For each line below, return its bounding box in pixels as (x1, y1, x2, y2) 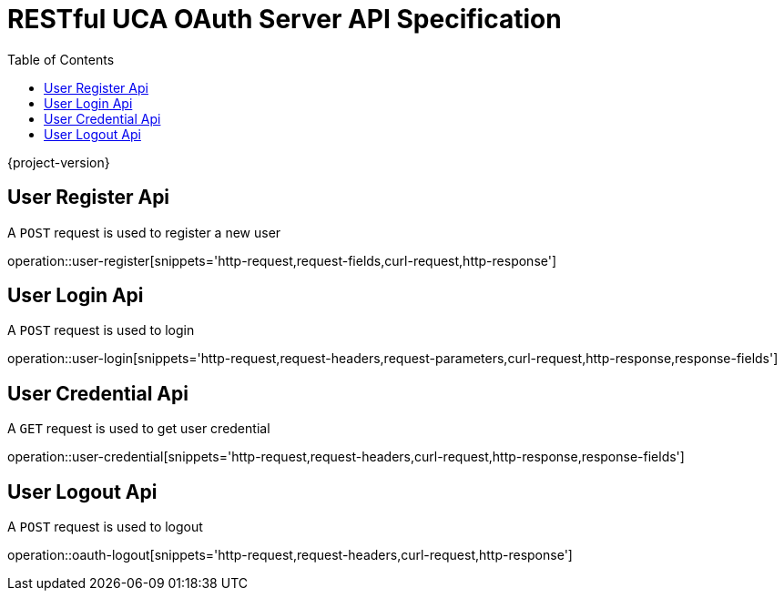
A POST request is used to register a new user (7, 224, 281, 240)
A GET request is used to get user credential (7, 421, 270, 437)
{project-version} (7, 154, 110, 170)
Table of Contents (7, 51, 115, 67)
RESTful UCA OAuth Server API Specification (7, 4, 562, 35)
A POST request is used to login (7, 322, 195, 339)
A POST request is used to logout (7, 519, 203, 535)
